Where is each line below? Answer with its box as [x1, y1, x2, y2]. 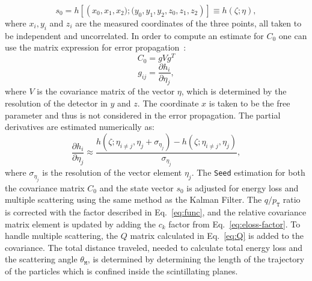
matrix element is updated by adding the [5, 217, 156, 230]
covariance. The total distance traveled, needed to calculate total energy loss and [5, 241, 302, 253]
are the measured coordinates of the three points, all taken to [75, 17, 302, 29]
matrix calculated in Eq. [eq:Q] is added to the [130, 229, 304, 242]
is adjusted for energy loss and [186, 181, 299, 194]
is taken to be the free [209, 96, 290, 109]
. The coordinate [137, 96, 199, 109]
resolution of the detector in [5, 96, 108, 109]
